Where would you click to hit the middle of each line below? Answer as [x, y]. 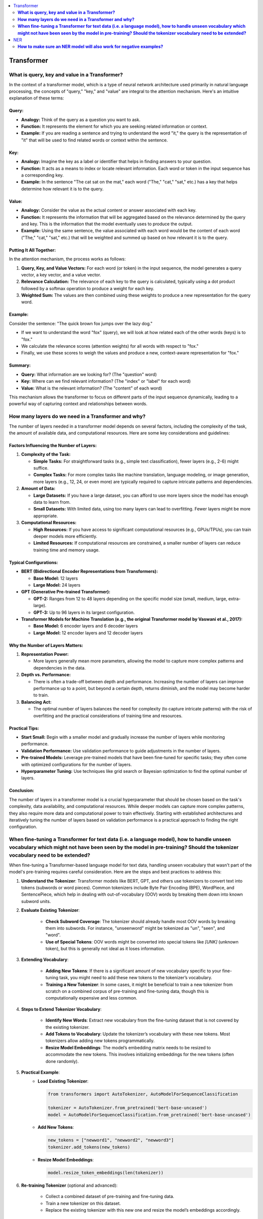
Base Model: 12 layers [56, 578]
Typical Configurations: [34, 562]
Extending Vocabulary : [45, 960]
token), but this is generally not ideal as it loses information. [105, 949]
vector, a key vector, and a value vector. [61, 275]
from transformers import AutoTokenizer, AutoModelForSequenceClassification [143, 1094]
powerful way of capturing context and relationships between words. [78, 404]
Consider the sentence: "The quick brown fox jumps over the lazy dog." [81, 323]
